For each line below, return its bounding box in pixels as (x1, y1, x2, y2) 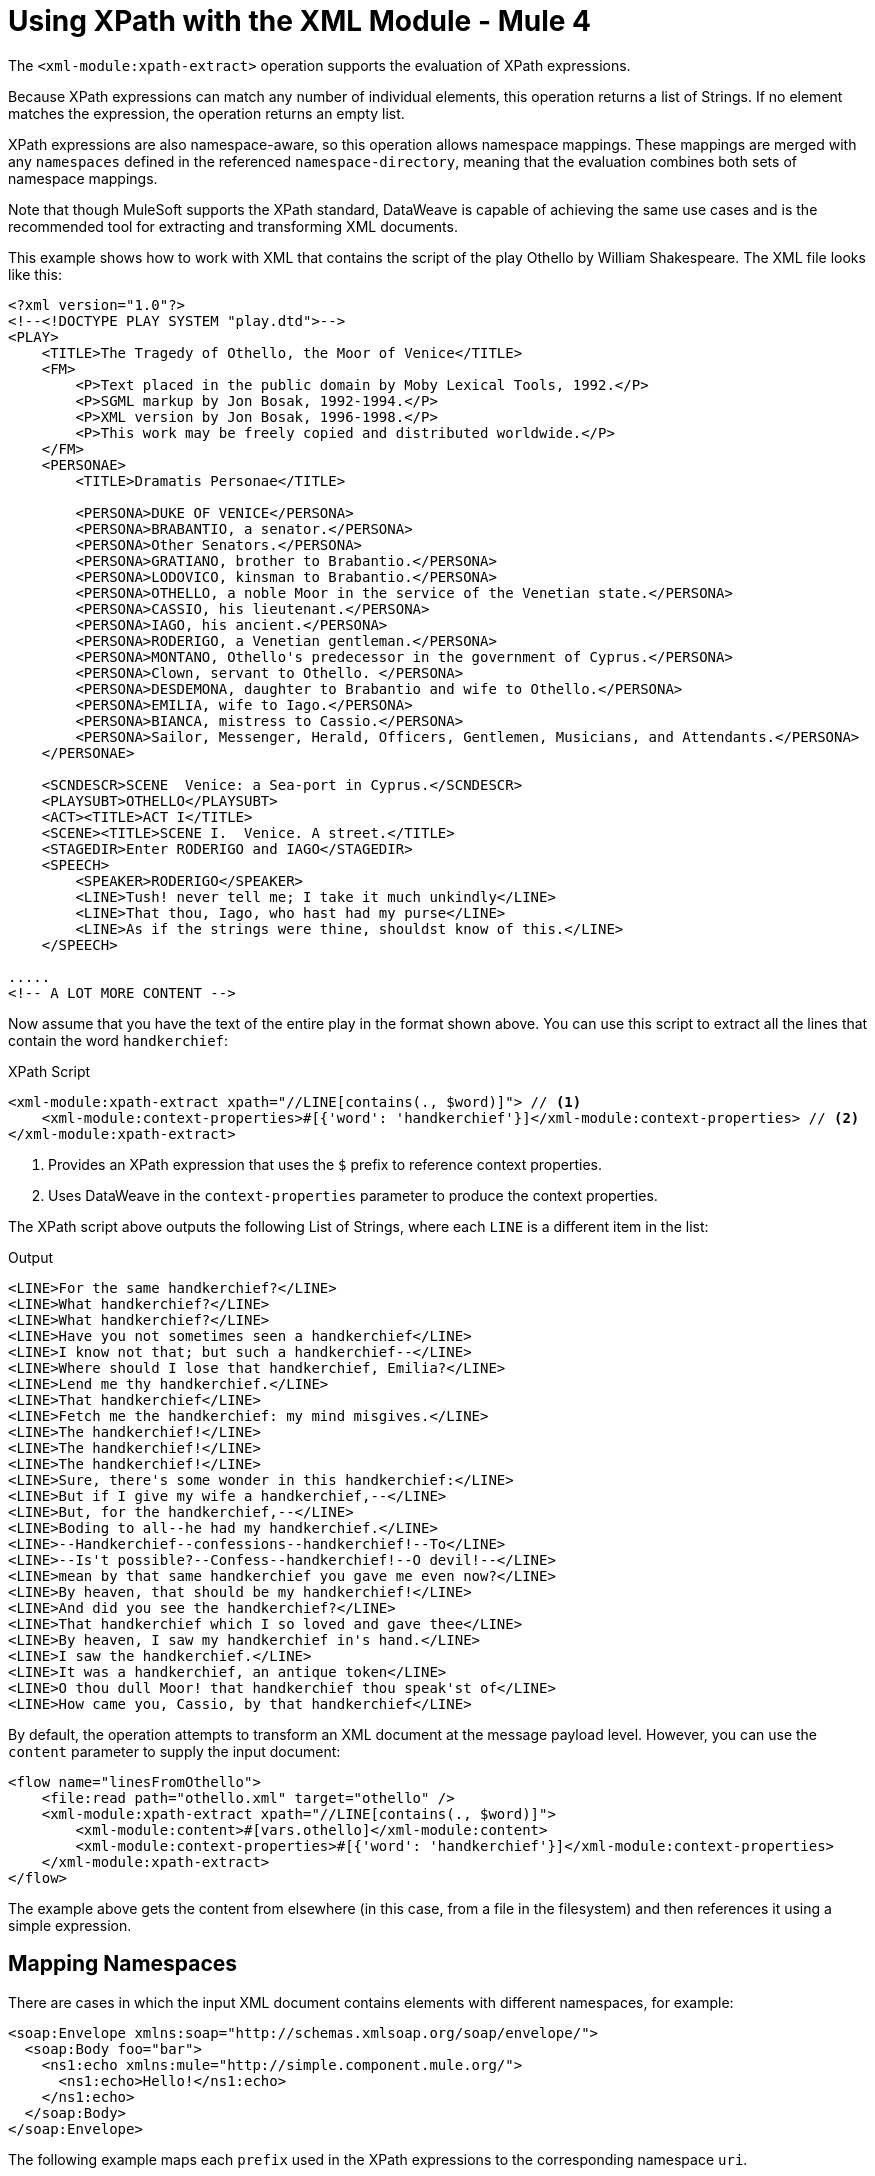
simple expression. (8, 1916, 132, 1934)
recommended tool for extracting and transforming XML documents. (8, 217, 458, 235)
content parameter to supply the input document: (8, 1742, 341, 1760)
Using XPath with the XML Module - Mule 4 (8, 4, 591, 38)
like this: (8, 265, 62, 283)
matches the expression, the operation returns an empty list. (8, 104, 405, 122)
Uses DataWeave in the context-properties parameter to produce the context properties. (48, 1186, 658, 1204)
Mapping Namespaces (8, 1951, 238, 1977)
